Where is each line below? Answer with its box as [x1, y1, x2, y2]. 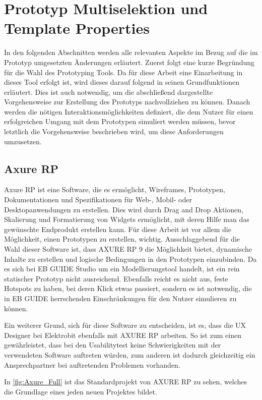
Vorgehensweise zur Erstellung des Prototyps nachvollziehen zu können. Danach [4, 96, 250, 107]
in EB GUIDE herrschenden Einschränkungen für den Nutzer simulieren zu [4, 293, 237, 303]
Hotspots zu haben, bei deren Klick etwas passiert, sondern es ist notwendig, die [4, 283, 252, 294]
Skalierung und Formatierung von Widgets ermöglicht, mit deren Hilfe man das [4, 214, 249, 224]
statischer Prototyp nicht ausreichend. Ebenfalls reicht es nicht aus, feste [4, 273, 228, 283]
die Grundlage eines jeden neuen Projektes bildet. [4, 386, 157, 396]
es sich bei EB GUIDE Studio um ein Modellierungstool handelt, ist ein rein [4, 263, 240, 274]
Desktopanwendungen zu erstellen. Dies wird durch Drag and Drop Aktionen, [4, 204, 243, 214]
